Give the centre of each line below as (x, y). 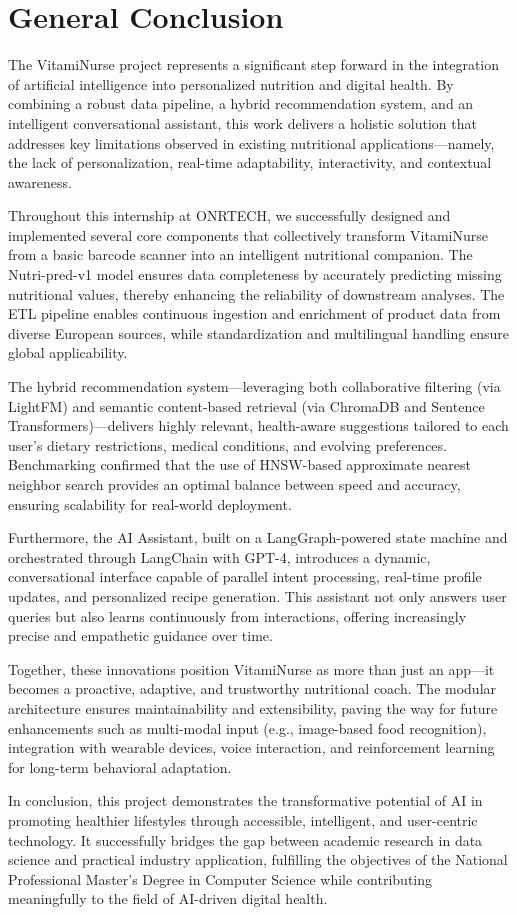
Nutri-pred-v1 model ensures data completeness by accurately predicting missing (255, 274)
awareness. (40, 181)
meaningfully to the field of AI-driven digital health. (168, 898)
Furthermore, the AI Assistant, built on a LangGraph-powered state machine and (258, 537)
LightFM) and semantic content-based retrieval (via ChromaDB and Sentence (246, 405)
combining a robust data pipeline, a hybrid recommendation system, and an (241, 103)
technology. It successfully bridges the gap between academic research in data (245, 839)
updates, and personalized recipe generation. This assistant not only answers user (257, 595)
